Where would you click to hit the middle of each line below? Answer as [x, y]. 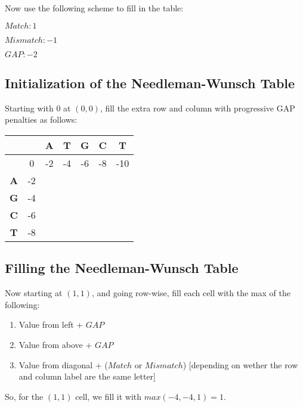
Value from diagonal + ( [63, 364]
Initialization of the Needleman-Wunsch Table [150, 83]
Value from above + [55, 344]
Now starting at [34, 293]
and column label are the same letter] [87, 376]
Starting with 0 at [38, 108]
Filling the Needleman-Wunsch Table [122, 268]
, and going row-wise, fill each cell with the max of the [191, 293]
